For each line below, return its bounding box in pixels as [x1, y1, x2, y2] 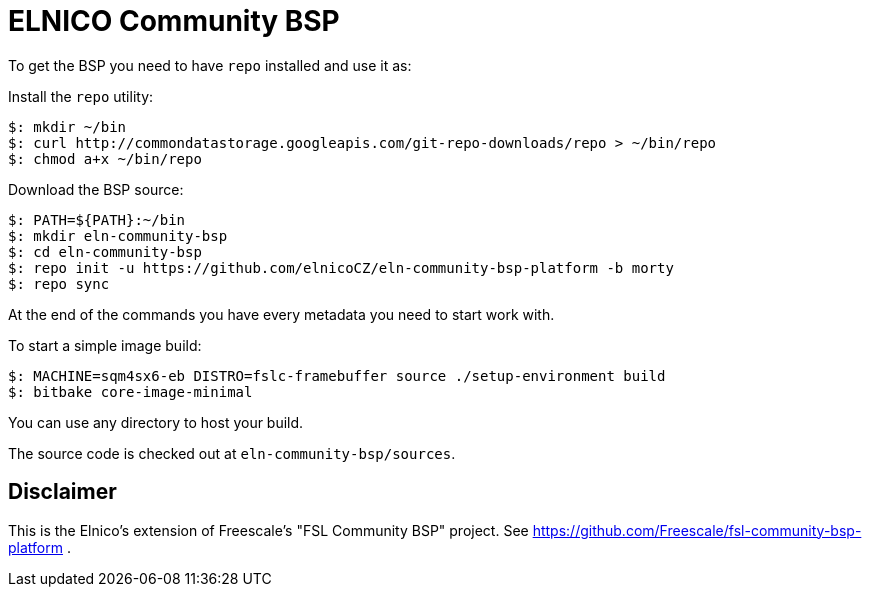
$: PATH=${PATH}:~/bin [8, 211, 186, 228]
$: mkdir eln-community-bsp [8, 227, 228, 244]
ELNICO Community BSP [8, 4, 340, 38]
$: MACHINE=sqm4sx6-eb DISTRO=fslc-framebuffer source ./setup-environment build [8, 367, 666, 384]
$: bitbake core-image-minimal [8, 383, 253, 400]
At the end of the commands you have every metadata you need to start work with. [8, 305, 555, 323]
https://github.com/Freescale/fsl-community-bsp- [532, 521, 862, 539]
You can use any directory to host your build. [8, 413, 304, 431]
